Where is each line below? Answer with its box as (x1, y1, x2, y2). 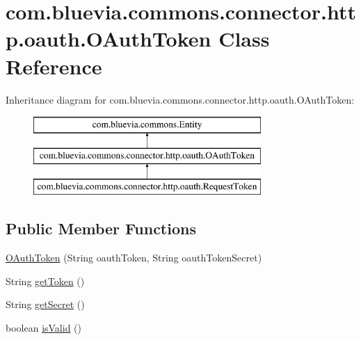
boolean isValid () (6, 321, 82, 335)
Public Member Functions (6, 218, 196, 239)
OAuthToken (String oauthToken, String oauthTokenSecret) (6, 250, 262, 265)
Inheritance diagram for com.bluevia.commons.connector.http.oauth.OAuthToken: (6, 92, 355, 106)
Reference (6, 51, 102, 80)
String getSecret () (6, 297, 85, 311)
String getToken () (6, 273, 85, 288)
